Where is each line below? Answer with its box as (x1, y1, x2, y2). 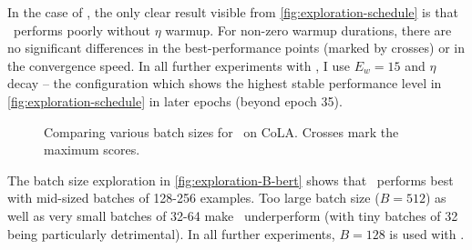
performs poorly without (13, 20, 150, 39)
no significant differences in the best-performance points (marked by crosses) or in (7, 38, 466, 57)
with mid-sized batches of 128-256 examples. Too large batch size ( (7, 188, 380, 207)
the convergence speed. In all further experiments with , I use (7, 55, 351, 75)
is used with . (389, 224, 465, 243)
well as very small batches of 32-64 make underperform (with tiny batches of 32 (7, 205, 458, 225)
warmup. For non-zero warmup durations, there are (165, 20, 452, 39)
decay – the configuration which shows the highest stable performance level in (7, 74, 442, 93)
